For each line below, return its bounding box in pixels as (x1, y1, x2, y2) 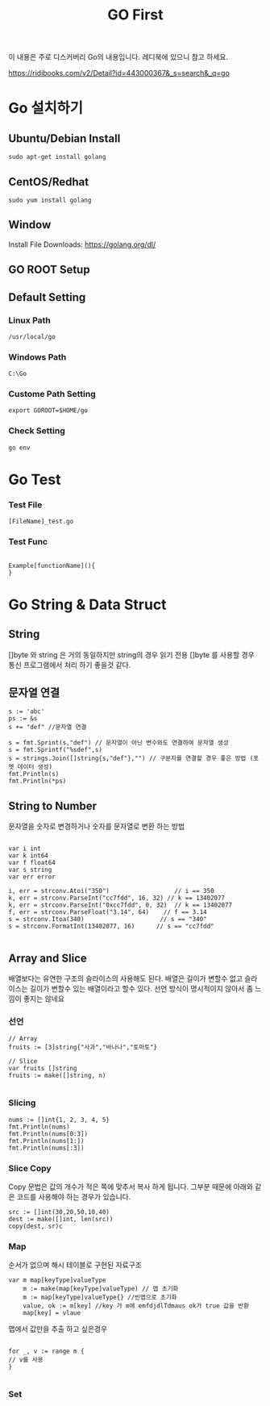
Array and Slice (8, 951, 87, 965)
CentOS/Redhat (8, 175, 89, 189)
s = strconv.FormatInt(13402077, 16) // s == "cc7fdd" (8, 922, 215, 931)
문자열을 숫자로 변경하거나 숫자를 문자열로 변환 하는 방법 (8, 821, 185, 832)
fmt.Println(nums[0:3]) (8, 1129, 89, 1138)
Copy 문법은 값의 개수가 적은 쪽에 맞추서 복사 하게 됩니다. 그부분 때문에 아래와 (8, 1182, 254, 1191)
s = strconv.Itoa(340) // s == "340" (8, 916, 207, 924)
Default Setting (8, 290, 86, 304)
